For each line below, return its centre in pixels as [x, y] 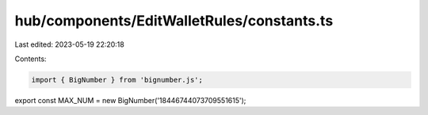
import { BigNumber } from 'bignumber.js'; [117, 80]
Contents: [31, 59]
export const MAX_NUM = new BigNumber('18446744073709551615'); [130, 100]
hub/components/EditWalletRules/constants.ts [174, 21]
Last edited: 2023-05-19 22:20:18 [69, 44]
